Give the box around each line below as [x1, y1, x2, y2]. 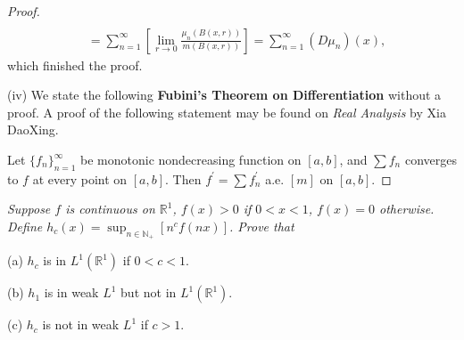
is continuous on [65, 199, 155, 218]
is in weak [44, 283, 99, 302]
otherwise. [379, 199, 435, 218]
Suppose [7, 199, 51, 218]
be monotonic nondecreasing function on [80, 150, 302, 169]
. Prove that [228, 217, 294, 236]
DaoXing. [7, 120, 59, 139]
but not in [120, 283, 177, 302]
